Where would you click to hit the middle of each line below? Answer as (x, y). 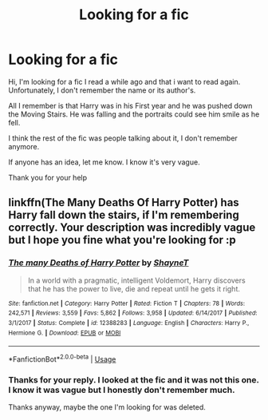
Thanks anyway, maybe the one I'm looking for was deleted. (107, 407)
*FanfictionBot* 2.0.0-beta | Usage (62, 359)
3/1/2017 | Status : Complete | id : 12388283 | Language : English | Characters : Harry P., (129, 323)
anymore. (24, 146)
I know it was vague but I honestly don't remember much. (122, 390)
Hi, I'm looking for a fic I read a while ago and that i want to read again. (124, 81)
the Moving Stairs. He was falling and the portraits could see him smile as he (134, 114)
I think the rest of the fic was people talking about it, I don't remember (123, 138)
